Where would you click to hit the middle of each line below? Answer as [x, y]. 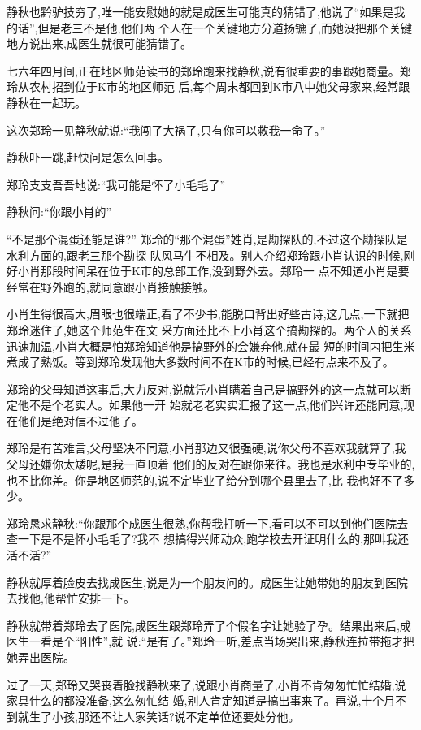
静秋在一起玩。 [46, 102]
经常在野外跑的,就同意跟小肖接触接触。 [111, 286]
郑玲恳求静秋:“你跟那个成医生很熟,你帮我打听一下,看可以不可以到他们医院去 [208, 523]
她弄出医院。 [41, 657]
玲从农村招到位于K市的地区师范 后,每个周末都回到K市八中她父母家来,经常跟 [208, 86]
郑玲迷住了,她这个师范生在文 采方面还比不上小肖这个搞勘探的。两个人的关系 [209, 329]
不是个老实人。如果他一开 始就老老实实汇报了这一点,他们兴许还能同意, [216, 405]
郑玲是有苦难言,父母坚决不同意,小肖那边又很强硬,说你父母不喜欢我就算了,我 [206, 448]
